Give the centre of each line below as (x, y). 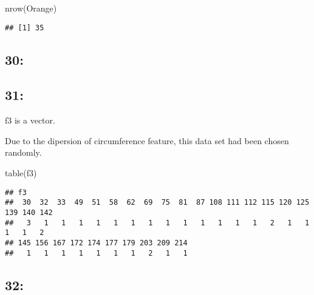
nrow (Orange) (31, 8)
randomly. (23, 152)
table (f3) (21, 173)
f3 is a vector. (30, 120)
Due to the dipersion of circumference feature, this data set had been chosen (147, 140)
